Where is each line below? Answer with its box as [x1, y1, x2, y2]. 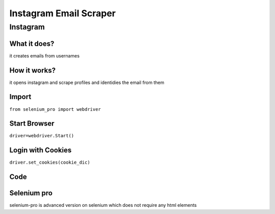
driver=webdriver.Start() [9, 133, 74, 139]
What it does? [9, 39, 54, 48]
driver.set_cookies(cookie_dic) [9, 160, 90, 165]
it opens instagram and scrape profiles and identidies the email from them [9, 79, 164, 85]
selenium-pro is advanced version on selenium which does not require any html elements [9, 202, 197, 208]
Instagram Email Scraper [9, 8, 116, 19]
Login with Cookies [9, 146, 72, 155]
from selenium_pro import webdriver [9, 106, 101, 112]
